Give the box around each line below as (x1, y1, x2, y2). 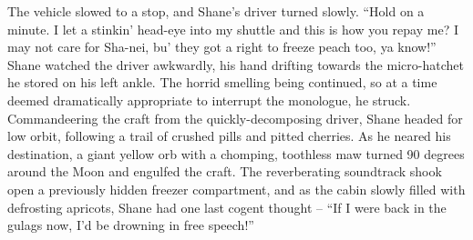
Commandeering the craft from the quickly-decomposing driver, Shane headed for (7, 108, 463, 127)
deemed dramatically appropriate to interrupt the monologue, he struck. (7, 90, 411, 109)
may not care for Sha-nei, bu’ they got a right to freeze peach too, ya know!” (7, 37, 437, 56)
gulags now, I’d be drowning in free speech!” (7, 215, 254, 235)
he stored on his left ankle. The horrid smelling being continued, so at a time (7, 73, 437, 92)
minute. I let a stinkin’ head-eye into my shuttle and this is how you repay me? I (7, 19, 458, 38)
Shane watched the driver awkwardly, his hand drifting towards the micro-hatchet (7, 55, 464, 74)
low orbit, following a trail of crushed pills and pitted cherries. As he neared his (7, 126, 451, 145)
